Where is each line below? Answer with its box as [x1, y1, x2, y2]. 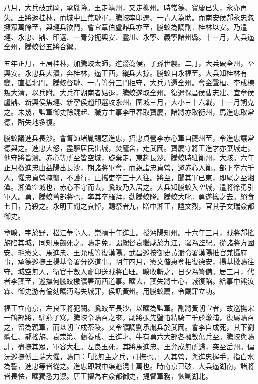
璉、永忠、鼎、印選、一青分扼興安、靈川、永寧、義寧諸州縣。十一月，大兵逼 [4, 31, 254, 42]
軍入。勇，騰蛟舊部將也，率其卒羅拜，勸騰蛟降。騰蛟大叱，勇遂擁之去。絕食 [4, 191, 254, 201]
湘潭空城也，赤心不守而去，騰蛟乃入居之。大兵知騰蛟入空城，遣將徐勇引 [17, 182, 254, 192]
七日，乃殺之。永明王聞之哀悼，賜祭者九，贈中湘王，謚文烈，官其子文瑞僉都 [4, 201, 254, 211]
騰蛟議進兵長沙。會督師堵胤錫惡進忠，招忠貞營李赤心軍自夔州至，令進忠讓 [4, 133, 247, 143]
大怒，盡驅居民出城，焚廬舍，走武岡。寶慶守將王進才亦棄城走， [45, 142, 254, 153]
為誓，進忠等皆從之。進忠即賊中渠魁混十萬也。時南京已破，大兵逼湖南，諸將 [4, 361, 254, 371]
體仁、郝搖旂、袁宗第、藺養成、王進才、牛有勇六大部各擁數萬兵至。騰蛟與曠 [4, 331, 254, 342]
